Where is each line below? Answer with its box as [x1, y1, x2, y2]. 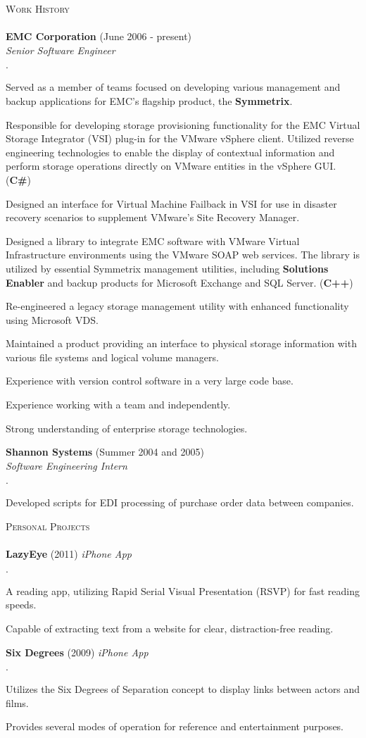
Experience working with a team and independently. [6, 397, 231, 412]
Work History [6, 1, 70, 15]
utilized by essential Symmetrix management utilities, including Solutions [6, 261, 329, 275]
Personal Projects [6, 519, 90, 534]
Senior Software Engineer [6, 42, 115, 57]
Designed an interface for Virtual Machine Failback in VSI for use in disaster [6, 196, 337, 211]
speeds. [6, 597, 37, 612]
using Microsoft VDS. [6, 312, 99, 327]
